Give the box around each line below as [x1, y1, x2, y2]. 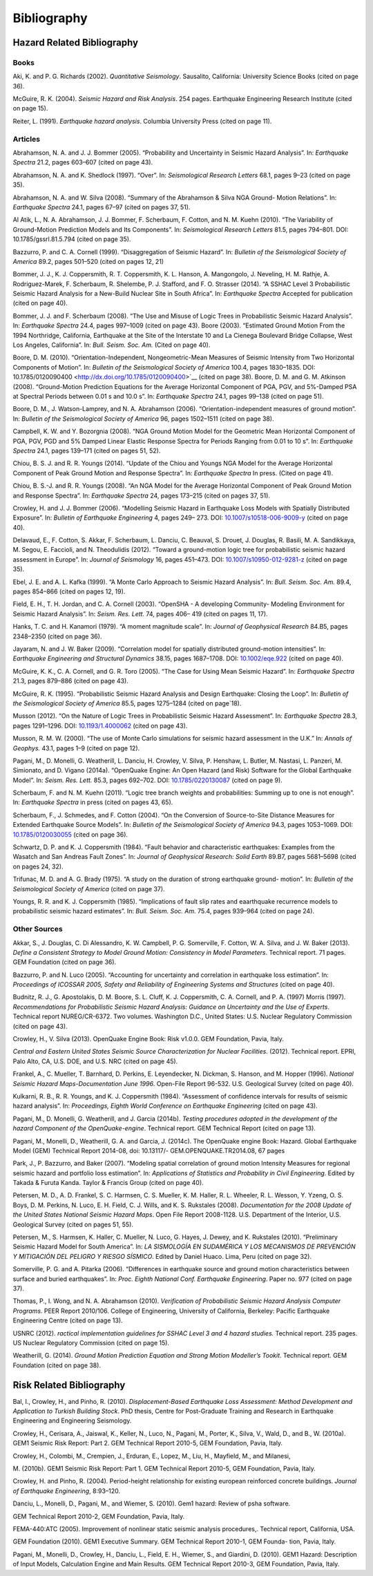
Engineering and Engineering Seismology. [12, 1416, 132, 1425]
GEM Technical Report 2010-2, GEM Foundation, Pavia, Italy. [12, 1512, 185, 1520]
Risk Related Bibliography [12, 1379, 126, 1391]
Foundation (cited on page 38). [12, 1361, 102, 1369]
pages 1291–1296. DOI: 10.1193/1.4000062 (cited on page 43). [12, 721, 188, 730]
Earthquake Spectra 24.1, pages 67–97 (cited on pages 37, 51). [12, 202, 191, 211]
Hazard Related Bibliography [12, 37, 138, 48]
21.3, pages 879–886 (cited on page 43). [12, 677, 129, 685]
